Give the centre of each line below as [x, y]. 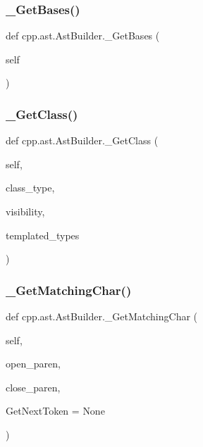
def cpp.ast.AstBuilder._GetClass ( [82, 140]
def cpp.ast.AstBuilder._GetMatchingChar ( [102, 316]
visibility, [25, 211]
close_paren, [33, 387]
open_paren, [33, 364]
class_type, [30, 188]
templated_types [43, 235]
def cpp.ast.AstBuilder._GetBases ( [83, 36]
